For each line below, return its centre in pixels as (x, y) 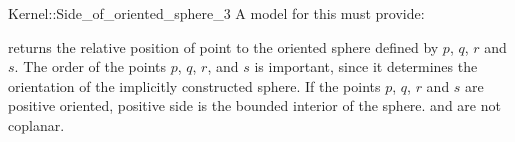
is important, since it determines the (366, 66)
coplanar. (36, 124)
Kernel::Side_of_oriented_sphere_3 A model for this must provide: (216, 13)
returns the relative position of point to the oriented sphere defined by (223, 46)
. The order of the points (90, 66)
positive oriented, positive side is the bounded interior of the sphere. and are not (254, 105)
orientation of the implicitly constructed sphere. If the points (194, 85)
